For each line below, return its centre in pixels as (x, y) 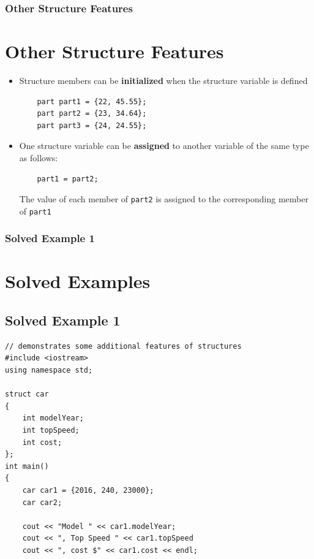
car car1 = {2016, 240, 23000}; (88, 490)
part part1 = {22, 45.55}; (92, 101)
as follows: (39, 157)
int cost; (42, 442)
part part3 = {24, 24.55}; (92, 125)
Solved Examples (78, 281)
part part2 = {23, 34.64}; (92, 114)
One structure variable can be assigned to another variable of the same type (164, 146)
